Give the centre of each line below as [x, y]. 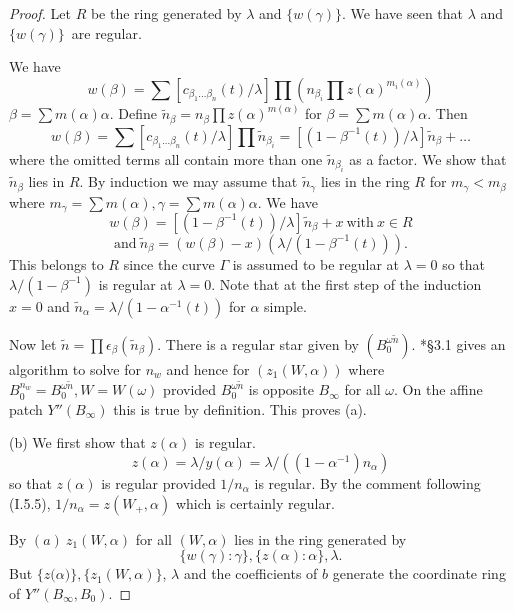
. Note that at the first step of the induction [346, 283]
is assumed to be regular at [316, 263]
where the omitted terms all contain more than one [166, 158]
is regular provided [158, 483]
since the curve [169, 263]
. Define [133, 113]
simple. [285, 305]
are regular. [106, 32]
